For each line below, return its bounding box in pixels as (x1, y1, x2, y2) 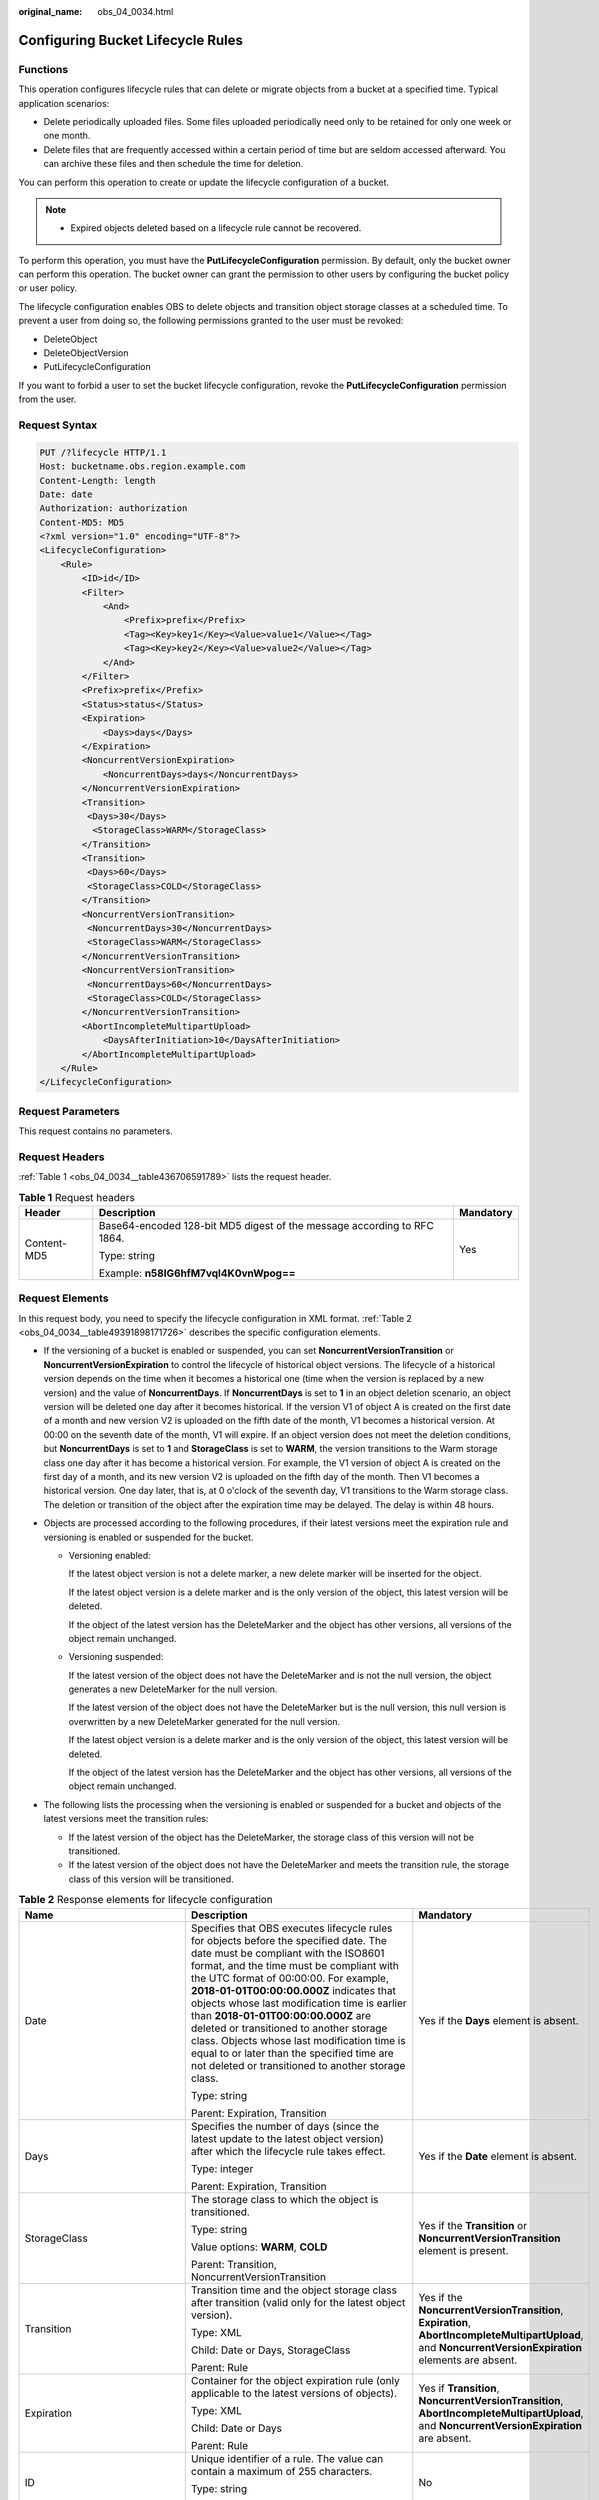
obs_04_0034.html (97, 6, 174, 17)
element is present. (418, 2243, 509, 2257)
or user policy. (18, 282, 78, 294)
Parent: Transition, (190, 2257, 277, 2271)
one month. (43, 130, 91, 142)
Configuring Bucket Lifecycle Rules (18, 31, 244, 49)
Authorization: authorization (39, 503, 188, 514)
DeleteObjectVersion (43, 347, 129, 359)
